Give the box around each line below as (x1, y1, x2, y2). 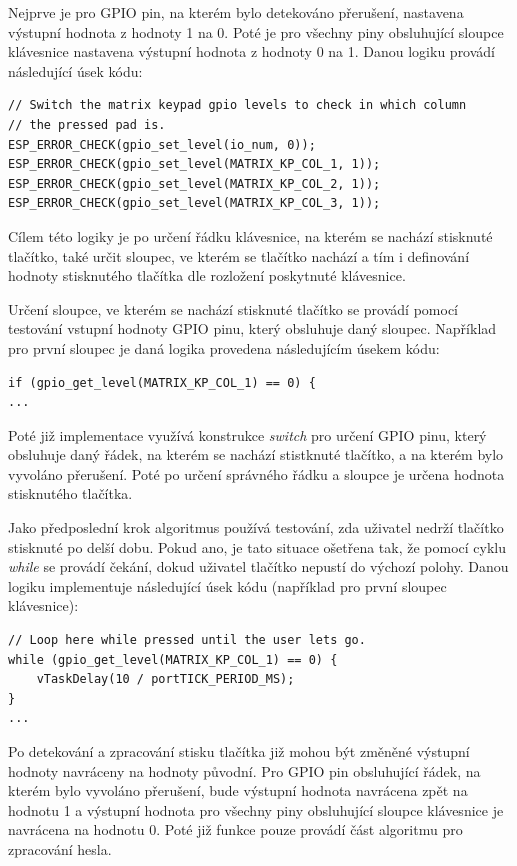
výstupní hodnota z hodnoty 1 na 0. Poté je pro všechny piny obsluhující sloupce (8, 21, 504, 42)
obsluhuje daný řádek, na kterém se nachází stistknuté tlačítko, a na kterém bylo (8, 444, 504, 465)
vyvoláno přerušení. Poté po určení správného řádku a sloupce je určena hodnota (8, 463, 505, 484)
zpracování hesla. (8, 838, 112, 859)
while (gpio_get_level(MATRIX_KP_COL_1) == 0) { (8, 652, 338, 667)
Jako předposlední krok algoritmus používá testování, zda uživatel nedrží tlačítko (8, 517, 504, 538)
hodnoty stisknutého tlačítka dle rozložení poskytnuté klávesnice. (8, 265, 406, 286)
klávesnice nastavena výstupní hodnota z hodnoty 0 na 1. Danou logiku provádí (8, 41, 496, 62)
